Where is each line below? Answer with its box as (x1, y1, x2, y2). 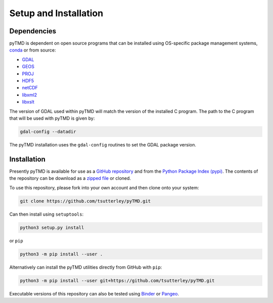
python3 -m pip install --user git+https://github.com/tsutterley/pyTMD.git (20, 278, 215, 283)
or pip (9, 237, 23, 243)
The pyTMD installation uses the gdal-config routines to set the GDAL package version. (9, 141, 197, 147)
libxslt (22, 99, 35, 105)
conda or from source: (9, 47, 56, 53)
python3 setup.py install (20, 225, 84, 230)
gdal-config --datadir (20, 129, 76, 134)
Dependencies (9, 27, 57, 35)
